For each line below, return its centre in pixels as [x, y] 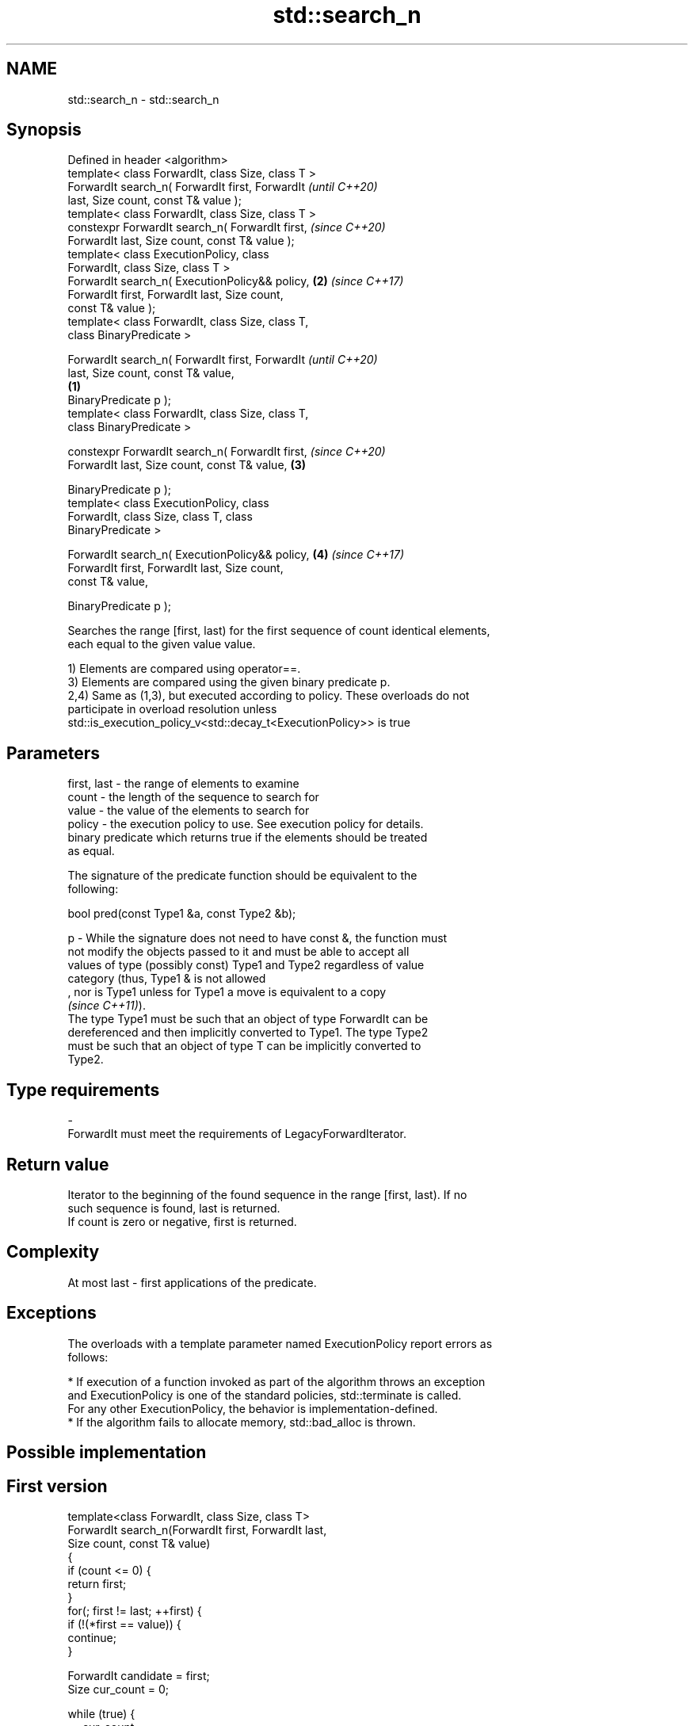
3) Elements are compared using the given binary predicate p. [229, 682]
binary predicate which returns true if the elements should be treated [248, 838]
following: [93, 889]
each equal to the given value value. [162, 644]
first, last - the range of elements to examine [183, 784]
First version [57, 1486]
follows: [88, 1357]
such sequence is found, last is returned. [174, 1208]
